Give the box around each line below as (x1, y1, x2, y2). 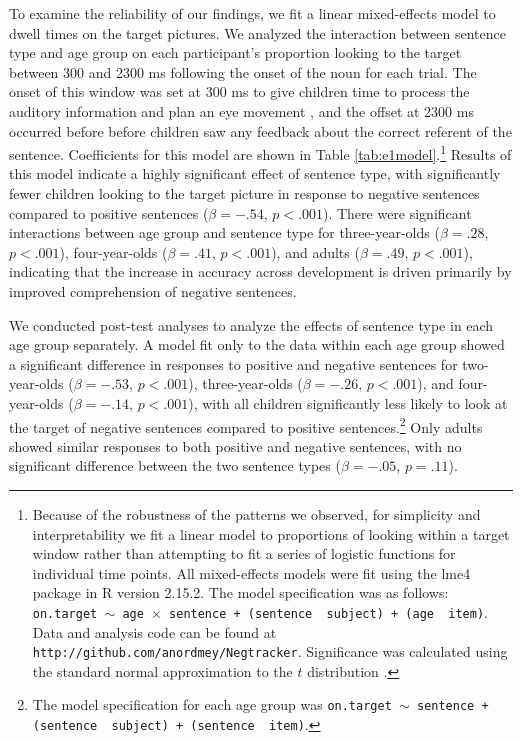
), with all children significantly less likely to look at (188, 392, 508, 413)
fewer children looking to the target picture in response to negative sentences (9, 183, 480, 203)
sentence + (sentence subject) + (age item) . (169, 601, 488, 622)
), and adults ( (271, 241, 360, 262)
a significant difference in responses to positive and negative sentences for (9, 353, 458, 374)
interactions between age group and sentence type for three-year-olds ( (9, 222, 440, 243)
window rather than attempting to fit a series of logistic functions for (32, 543, 456, 564)
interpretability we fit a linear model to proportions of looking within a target (32, 523, 510, 544)
